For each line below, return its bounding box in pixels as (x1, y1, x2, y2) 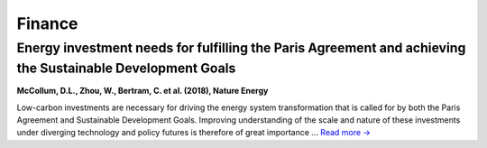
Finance (16, 14, 78, 33)
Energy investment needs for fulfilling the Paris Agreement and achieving (16, 40, 466, 56)
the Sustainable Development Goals (16, 60, 236, 77)
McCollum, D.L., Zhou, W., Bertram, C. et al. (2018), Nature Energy (16, 86, 269, 97)
